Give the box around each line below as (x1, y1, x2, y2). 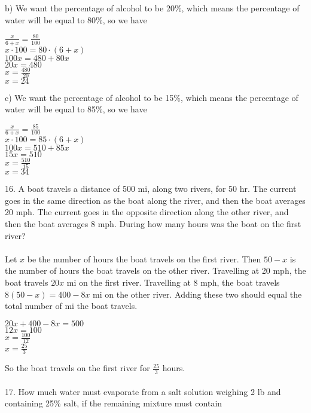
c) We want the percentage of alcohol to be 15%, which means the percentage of (5, 91, 298, 103)
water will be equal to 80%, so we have (5, 13, 147, 26)
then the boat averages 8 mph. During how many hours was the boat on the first (5, 218, 301, 230)
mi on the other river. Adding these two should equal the (93, 287, 302, 300)
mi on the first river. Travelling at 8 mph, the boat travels (66, 276, 280, 288)
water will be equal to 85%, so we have (5, 103, 147, 115)
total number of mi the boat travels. (5, 299, 138, 312)
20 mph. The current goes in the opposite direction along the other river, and (5, 206, 289, 218)
